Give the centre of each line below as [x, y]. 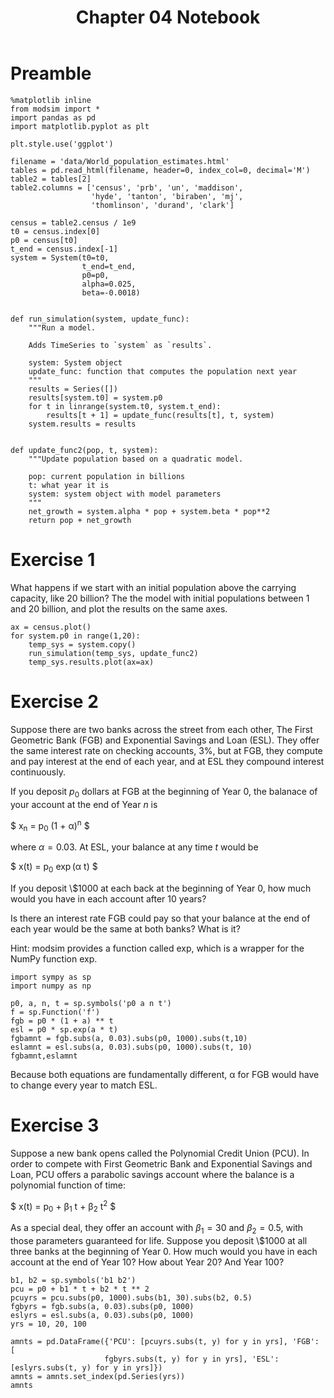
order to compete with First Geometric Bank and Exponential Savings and [161, 1163]
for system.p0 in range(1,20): [75, 636]
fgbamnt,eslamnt [44, 1056]
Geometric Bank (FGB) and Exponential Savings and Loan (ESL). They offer [165, 740]
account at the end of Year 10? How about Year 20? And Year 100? [147, 1262]
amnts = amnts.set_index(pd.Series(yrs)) [98, 1377]
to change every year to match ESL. [84, 1085]
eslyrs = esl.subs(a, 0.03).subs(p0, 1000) [102, 1316]
